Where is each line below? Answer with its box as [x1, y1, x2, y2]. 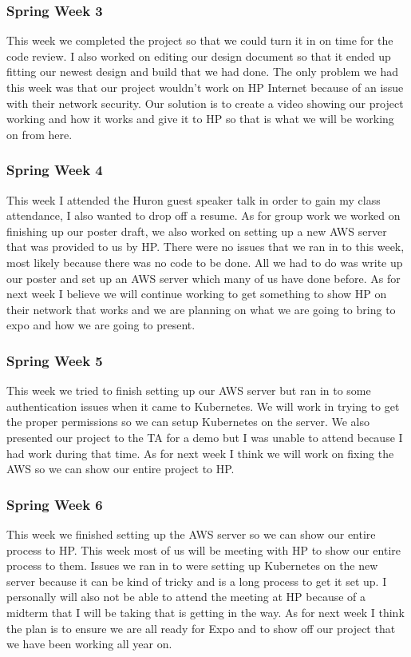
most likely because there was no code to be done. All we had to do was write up [6, 253, 403, 270]
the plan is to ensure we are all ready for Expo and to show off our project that [6, 619, 396, 636]
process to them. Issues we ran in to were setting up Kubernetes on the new [6, 557, 378, 574]
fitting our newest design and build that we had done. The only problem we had [6, 63, 399, 80]
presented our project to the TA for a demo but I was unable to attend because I [6, 428, 403, 445]
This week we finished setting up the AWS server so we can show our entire [6, 525, 376, 542]
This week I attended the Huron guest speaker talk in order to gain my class [6, 191, 381, 208]
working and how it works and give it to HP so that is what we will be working [6, 110, 394, 127]
